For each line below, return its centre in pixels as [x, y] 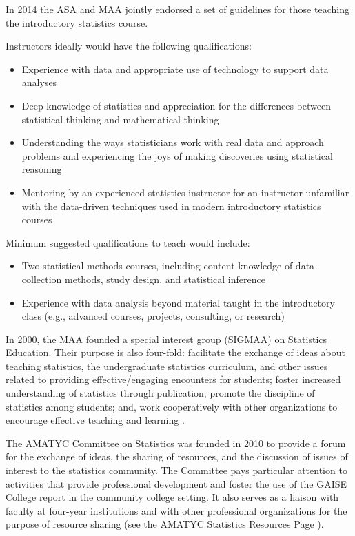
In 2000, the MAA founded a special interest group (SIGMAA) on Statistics [166, 339]
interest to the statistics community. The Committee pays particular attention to [176, 470]
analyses [39, 82]
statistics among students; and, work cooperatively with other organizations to [172, 406]
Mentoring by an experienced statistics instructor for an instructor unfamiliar [185, 192]
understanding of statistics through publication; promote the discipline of [160, 393]
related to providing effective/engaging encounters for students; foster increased [173, 379]
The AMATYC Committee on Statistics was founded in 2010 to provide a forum [176, 443]
